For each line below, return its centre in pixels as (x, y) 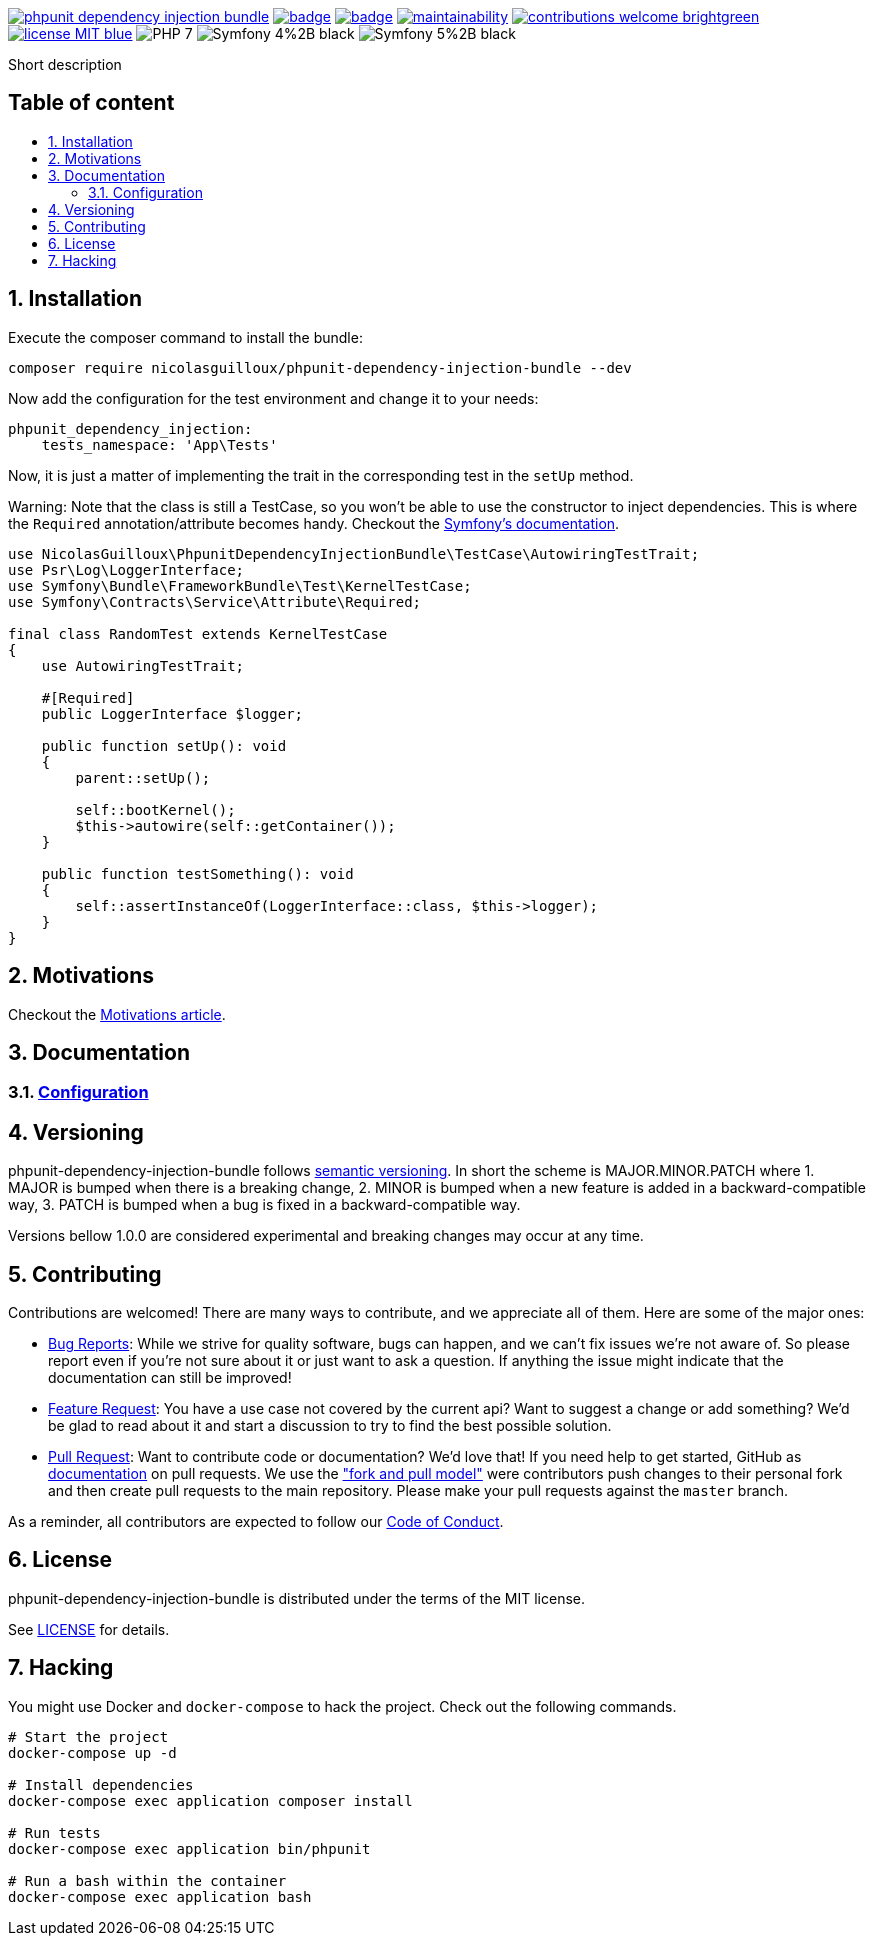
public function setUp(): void (164, 745)
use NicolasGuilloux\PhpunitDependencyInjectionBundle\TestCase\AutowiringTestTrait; (354, 553)
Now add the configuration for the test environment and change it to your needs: (273, 398)
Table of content (91, 103)
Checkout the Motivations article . (117, 1014)
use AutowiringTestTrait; (143, 665)
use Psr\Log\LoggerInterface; (126, 569)
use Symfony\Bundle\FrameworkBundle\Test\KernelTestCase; (240, 585)
